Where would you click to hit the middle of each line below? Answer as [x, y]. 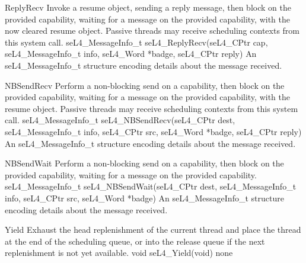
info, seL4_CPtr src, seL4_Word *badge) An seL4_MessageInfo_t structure [144, 198]
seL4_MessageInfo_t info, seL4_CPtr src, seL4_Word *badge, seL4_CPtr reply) [153, 131]
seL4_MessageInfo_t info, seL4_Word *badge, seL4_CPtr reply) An [131, 54]
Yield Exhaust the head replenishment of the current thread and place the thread [153, 230]
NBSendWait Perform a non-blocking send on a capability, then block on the [144, 163]
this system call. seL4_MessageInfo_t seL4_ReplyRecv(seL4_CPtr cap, [136, 42]
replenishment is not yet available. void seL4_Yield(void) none [119, 253]
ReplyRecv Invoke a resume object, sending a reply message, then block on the [148, 7]
